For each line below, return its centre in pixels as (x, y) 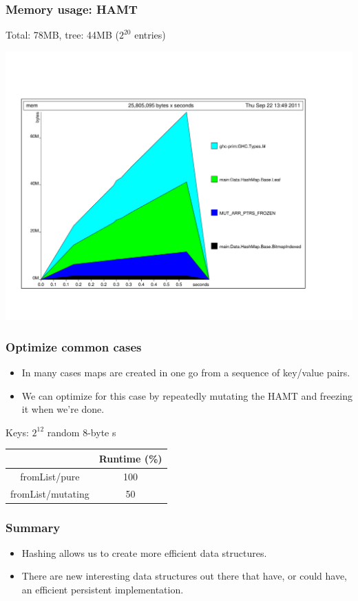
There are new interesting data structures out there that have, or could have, (185, 576)
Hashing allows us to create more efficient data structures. (144, 552)
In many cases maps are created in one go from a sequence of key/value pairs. (186, 372)
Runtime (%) (130, 458)
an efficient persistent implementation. (103, 589)
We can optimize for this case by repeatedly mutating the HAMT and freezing (187, 395)
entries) (150, 35)
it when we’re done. (63, 409)
